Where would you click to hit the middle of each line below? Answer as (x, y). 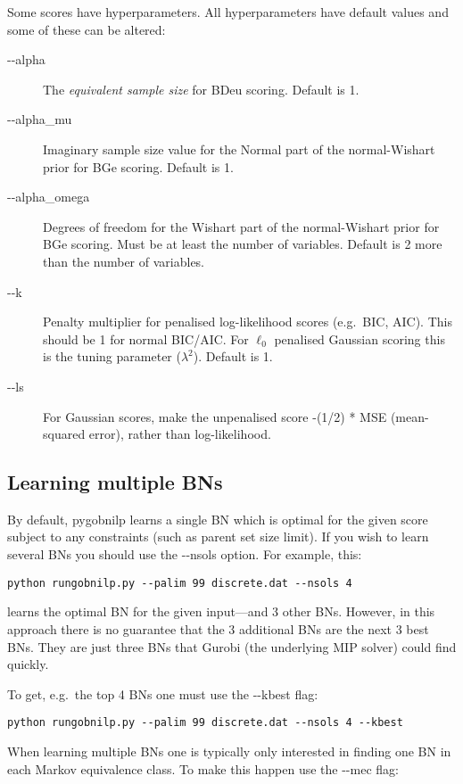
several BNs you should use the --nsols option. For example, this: (185, 554)
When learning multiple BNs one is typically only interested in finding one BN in (229, 751)
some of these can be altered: (87, 29)
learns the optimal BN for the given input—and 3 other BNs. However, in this (221, 611)
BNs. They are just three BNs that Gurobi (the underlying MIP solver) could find (232, 646)
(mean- (409, 416)
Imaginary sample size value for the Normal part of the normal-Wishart (239, 149)
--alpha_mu (40, 119)
